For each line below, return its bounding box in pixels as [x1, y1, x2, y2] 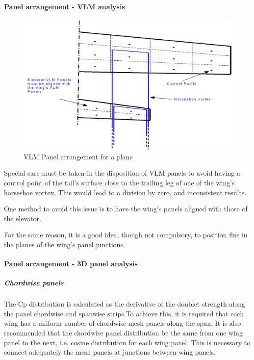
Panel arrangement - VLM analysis [4, 1, 125, 11]
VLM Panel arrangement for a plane [24, 151, 133, 161]
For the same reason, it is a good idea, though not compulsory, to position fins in [4, 230, 248, 240]
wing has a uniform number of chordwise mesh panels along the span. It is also [4, 318, 241, 328]
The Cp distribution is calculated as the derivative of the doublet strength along [4, 299, 245, 309]
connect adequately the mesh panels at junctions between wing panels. [4, 347, 216, 357]
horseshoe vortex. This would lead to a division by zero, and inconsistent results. [4, 187, 247, 197]
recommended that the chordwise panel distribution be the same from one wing [4, 328, 243, 338]
